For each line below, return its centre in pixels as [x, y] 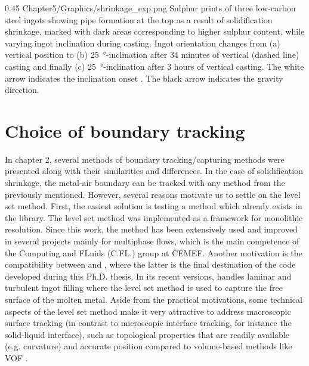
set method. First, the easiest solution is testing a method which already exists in [154, 206]
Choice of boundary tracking [125, 130]
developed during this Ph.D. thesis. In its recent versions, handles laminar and [148, 276]
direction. [22, 90]
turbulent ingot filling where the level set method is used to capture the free [144, 288]
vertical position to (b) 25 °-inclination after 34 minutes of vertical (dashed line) [152, 55]
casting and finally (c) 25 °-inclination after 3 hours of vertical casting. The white [154, 66]
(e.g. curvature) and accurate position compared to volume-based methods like [149, 346]
